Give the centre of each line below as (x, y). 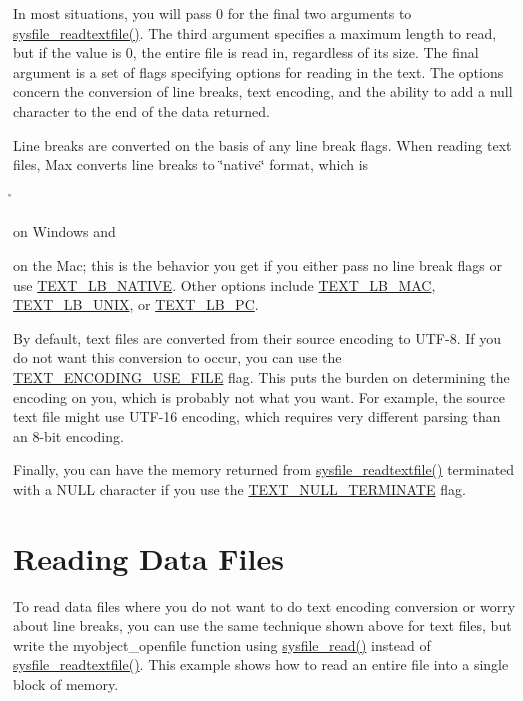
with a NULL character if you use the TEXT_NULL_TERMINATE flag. (239, 488)
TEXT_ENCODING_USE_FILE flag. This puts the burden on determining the (261, 376)
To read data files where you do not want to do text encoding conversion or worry (264, 605)
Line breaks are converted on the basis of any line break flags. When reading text (262, 144)
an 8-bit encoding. (68, 435)
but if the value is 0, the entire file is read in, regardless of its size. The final (246, 52)
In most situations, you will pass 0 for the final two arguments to (212, 13)
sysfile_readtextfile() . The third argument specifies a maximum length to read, (255, 32)
